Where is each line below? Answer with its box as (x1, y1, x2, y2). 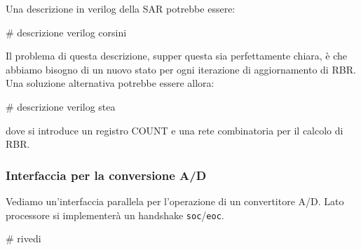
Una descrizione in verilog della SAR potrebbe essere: (6, 1, 236, 15)
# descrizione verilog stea (6, 99, 116, 113)
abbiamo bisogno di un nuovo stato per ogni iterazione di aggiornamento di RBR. (6, 62, 356, 76)
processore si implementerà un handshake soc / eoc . (6, 207, 224, 222)
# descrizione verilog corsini (6, 25, 127, 39)
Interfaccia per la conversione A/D (6, 166, 207, 183)
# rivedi (6, 231, 41, 246)
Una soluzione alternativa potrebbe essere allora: (6, 76, 214, 90)
